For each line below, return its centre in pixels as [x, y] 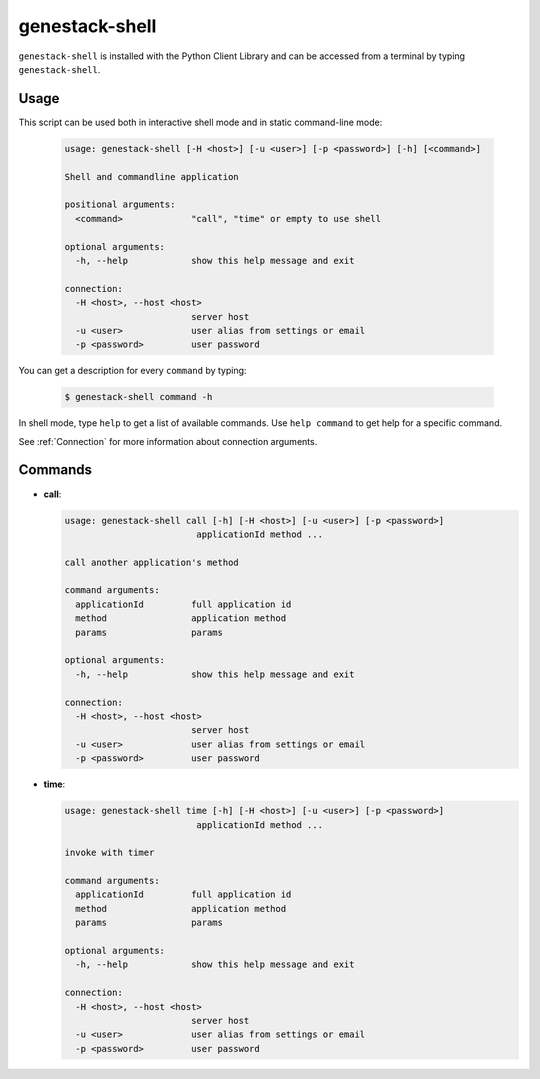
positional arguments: [120, 204]
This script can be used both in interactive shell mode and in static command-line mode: [200, 122]
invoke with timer [109, 853]
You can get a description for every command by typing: [132, 371]
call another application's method [151, 562]
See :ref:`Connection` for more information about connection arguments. [168, 441]
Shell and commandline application [151, 176]
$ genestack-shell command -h [138, 397]
